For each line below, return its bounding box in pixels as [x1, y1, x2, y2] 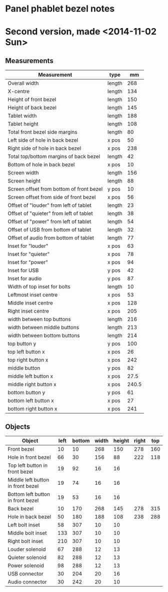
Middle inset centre [7, 300, 53, 307]
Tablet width [7, 112, 37, 119]
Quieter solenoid [7, 554, 46, 561]
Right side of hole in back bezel [7, 145, 81, 152]
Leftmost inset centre [7, 291, 58, 299]
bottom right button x [7, 405, 57, 412]
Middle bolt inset [7, 529, 47, 536]
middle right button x [7, 381, 56, 388]
